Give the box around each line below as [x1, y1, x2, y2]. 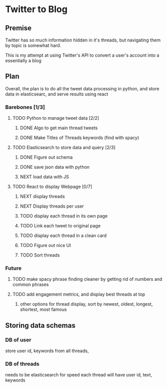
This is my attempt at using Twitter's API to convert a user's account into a [5, 52, 159, 58]
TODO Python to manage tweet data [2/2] [12, 115, 100, 121]
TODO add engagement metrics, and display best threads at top [12, 292, 145, 298]
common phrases [12, 281, 49, 287]
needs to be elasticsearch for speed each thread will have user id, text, [5, 372, 152, 378]
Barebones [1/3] [5, 104, 45, 111]
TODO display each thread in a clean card [20, 232, 107, 238]
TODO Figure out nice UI [20, 243, 71, 249]
